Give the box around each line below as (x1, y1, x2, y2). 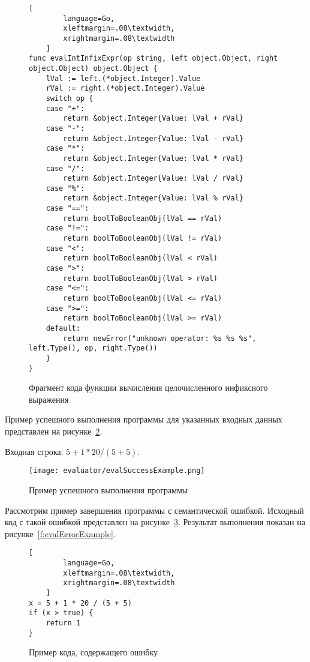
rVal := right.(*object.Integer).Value (46, 84, 205, 93)
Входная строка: (5, 445, 64, 457)
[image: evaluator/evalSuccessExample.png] (29, 466, 205, 475)
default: (46, 324, 80, 333)
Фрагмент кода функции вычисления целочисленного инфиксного (29, 381, 268, 394)
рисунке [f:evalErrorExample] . (5, 527, 116, 540)
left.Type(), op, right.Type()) (29, 344, 158, 353)
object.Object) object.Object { (29, 64, 158, 73)
